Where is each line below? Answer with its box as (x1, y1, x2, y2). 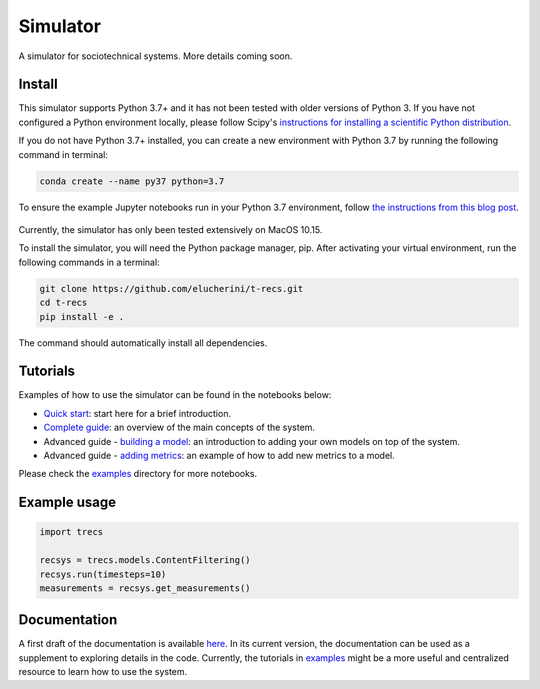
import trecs (39, 526, 104, 538)
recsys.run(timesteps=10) (39, 568, 167, 580)
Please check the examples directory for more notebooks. (18, 468, 258, 480)
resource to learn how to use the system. (18, 666, 188, 678)
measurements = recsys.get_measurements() (39, 582, 251, 594)
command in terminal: (18, 148, 109, 160)
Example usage (18, 494, 117, 511)
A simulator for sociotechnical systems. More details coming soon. (18, 50, 293, 62)
